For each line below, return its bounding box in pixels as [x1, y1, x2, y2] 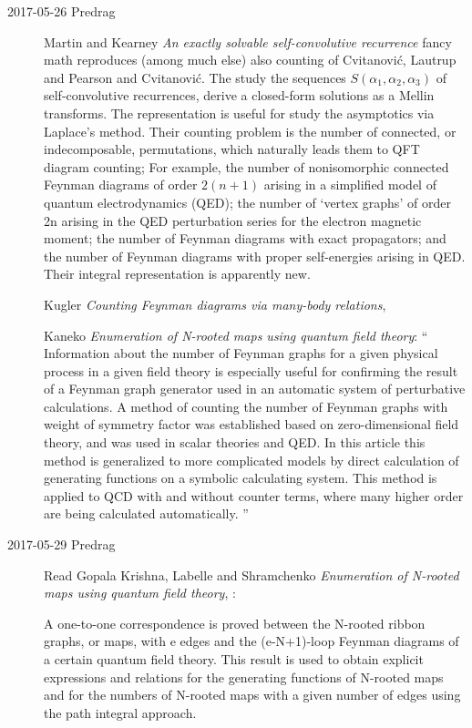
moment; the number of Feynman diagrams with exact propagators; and [44, 229, 446, 248]
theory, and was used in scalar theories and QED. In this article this [44, 433, 426, 452]
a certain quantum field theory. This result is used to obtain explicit [44, 650, 424, 668]
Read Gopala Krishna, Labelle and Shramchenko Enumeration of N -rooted [44, 565, 459, 584]
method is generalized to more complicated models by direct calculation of [44, 450, 459, 469]
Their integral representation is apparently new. [44, 264, 311, 283]
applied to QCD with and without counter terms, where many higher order [44, 486, 464, 505]
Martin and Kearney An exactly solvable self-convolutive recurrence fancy [44, 32, 452, 51]
